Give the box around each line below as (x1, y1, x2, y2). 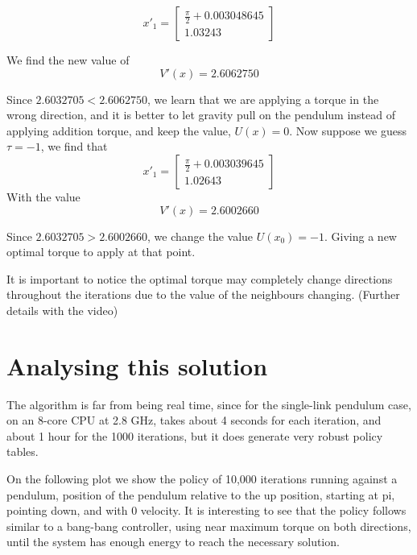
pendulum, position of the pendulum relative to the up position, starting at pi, (6, 486, 395, 503)
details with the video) (6, 301, 118, 318)
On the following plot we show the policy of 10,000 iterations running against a (6, 470, 398, 487)
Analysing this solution (6, 349, 268, 382)
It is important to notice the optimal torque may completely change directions (6, 270, 393, 287)
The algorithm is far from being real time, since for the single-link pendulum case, (6, 396, 411, 412)
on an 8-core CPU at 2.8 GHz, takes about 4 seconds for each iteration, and (6, 412, 382, 429)
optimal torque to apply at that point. (6, 243, 196, 260)
